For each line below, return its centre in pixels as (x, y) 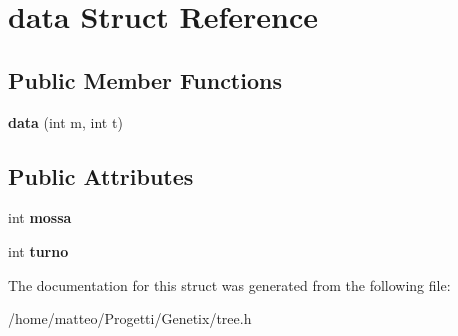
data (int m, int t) (65, 121)
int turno (38, 250)
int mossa (40, 217)
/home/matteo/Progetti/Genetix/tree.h (130, 318)
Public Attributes (101, 175)
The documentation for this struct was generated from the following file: (229, 284)
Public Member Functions (145, 79)
